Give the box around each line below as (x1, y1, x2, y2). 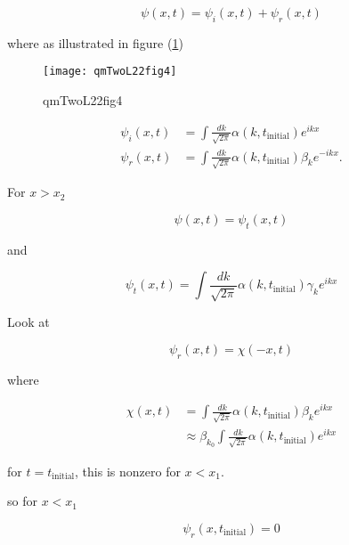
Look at (7, 313, 50, 331)
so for (7, 492, 37, 510)
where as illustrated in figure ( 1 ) (7, 33, 183, 52)
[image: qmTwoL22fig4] (43, 65, 177, 78)
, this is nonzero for (75, 461, 181, 480)
